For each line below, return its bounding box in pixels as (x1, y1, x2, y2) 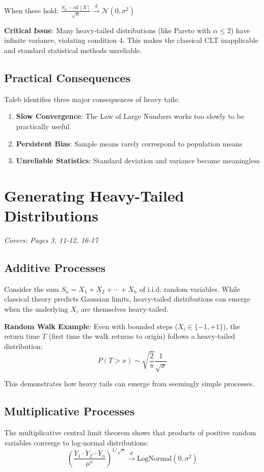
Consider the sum (4, 283, 59, 294)
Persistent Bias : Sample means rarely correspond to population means (16, 138, 242, 148)
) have (230, 24, 250, 35)
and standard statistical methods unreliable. (4, 44, 142, 55)
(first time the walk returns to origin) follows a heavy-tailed (48, 331, 235, 341)
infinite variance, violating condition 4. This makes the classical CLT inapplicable (4, 35, 258, 45)
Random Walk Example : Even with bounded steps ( (4, 320, 178, 331)
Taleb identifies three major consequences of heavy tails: (4, 93, 179, 104)
